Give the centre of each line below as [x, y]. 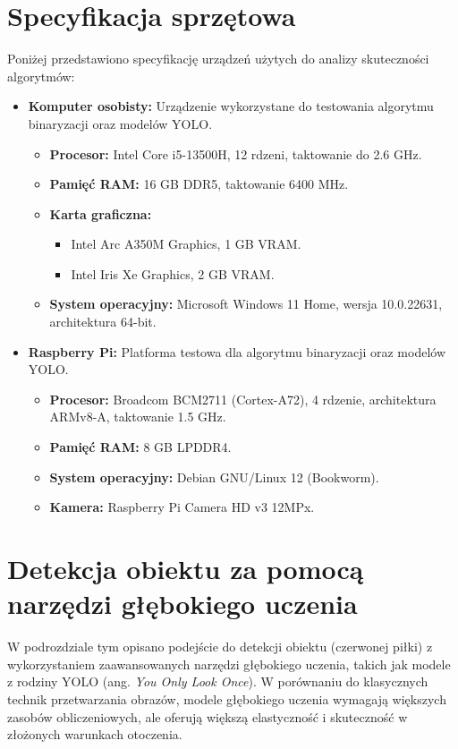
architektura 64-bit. [103, 322]
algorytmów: [41, 76]
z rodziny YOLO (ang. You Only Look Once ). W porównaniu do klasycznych [218, 681]
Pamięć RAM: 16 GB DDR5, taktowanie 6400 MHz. [199, 184]
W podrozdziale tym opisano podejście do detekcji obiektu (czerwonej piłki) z [220, 647]
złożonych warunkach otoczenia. [95, 734]
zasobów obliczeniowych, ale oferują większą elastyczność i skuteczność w [208, 716]
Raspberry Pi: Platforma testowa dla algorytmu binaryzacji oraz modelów [237, 351]
